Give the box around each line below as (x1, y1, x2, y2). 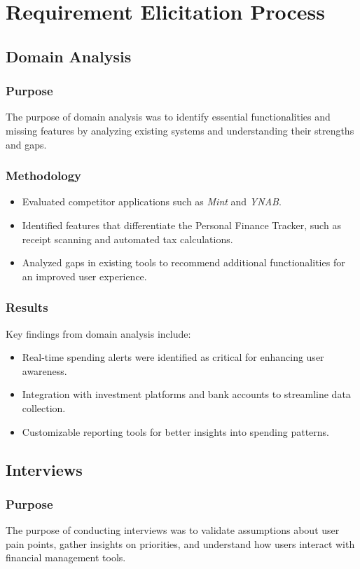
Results (6, 299, 48, 316)
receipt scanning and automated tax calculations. (22, 231, 233, 246)
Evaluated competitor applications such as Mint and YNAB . (22, 194, 282, 209)
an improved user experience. (22, 268, 147, 283)
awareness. (22, 363, 67, 378)
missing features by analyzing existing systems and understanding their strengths (6, 123, 354, 137)
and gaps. (6, 137, 47, 151)
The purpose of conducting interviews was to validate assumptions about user (6, 523, 340, 537)
